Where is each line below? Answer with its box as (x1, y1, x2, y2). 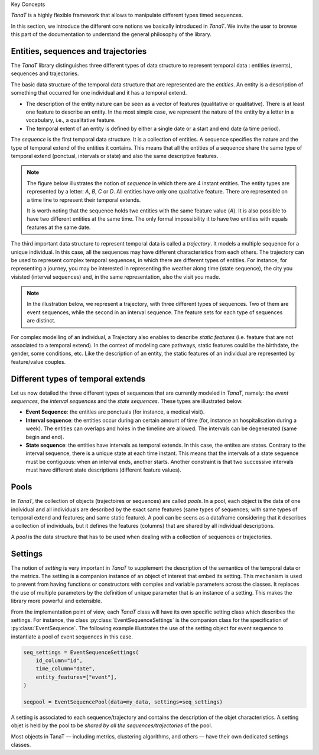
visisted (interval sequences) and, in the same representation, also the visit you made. (11, 273, 221, 280)
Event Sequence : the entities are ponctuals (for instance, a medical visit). (25, 408, 205, 415)
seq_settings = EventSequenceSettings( (23, 648, 139, 656)
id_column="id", (35, 657, 83, 664)
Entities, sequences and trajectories (11, 46, 147, 56)
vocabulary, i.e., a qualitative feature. (25, 117, 116, 124)
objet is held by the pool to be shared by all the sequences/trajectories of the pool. (11, 722, 213, 729)
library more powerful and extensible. (11, 598, 103, 605)
